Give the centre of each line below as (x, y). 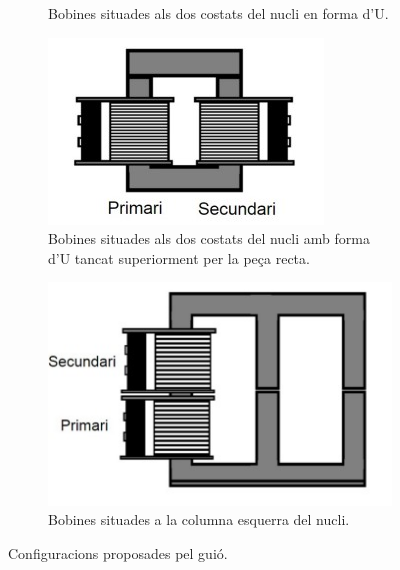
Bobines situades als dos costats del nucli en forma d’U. (218, 13)
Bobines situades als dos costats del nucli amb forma (209, 238)
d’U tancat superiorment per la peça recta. (179, 257)
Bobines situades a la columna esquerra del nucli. (199, 519)
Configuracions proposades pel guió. (118, 553)
